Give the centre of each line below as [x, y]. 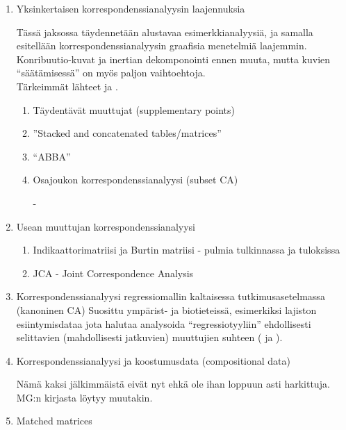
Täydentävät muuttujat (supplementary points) [134, 109]
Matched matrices [54, 421]
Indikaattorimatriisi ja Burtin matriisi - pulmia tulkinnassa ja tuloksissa [187, 250]
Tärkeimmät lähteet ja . [67, 86]
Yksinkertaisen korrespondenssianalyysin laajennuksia [131, 8]
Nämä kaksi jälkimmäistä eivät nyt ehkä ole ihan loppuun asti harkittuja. [173, 384]
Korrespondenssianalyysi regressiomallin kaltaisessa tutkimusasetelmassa [171, 296]
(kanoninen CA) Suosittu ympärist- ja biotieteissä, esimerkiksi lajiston [166, 309]
